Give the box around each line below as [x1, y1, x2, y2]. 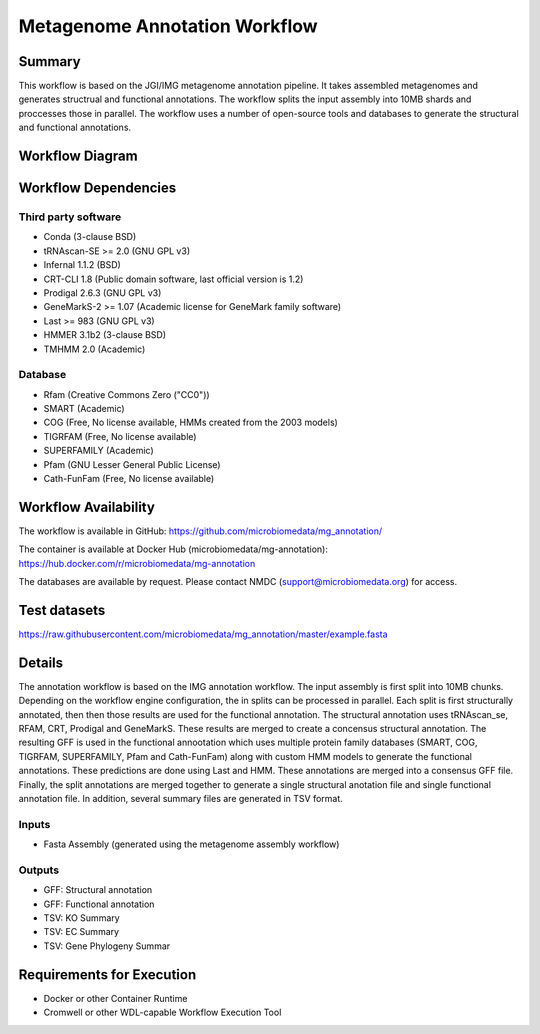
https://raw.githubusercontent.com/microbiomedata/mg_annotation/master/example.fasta [18, 628, 389, 640]
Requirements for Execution [18, 966, 197, 983]
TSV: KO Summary [43, 912, 120, 924]
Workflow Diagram [18, 148, 139, 165]
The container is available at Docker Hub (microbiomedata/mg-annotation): [18, 543, 329, 555]
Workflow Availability [18, 498, 155, 515]
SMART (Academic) [43, 403, 125, 415]
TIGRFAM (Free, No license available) [43, 430, 197, 442]
